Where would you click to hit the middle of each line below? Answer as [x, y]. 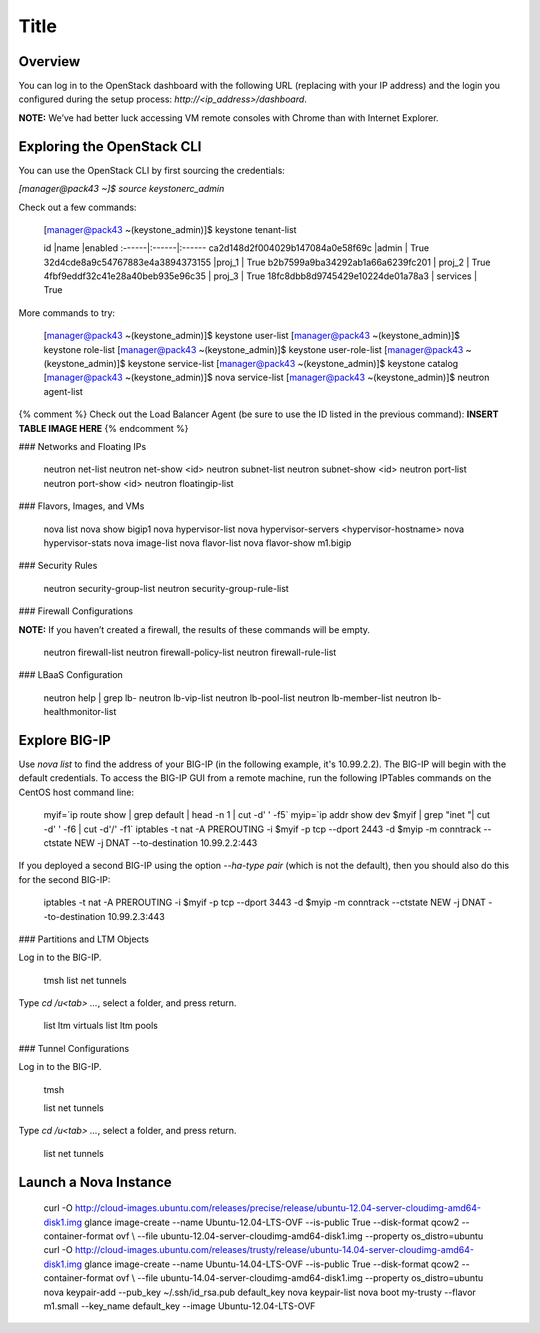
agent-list [63, 391]
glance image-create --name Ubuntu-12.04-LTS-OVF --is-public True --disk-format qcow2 [271, 1222]
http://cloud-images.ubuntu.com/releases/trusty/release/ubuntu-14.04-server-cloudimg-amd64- [275, 1250]
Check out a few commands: [77, 207]
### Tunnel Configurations [74, 1048]
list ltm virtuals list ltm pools [101, 1026]
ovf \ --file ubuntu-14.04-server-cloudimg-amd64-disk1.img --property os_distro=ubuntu [299, 1278]
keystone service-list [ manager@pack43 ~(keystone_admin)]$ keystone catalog [293, 364]
